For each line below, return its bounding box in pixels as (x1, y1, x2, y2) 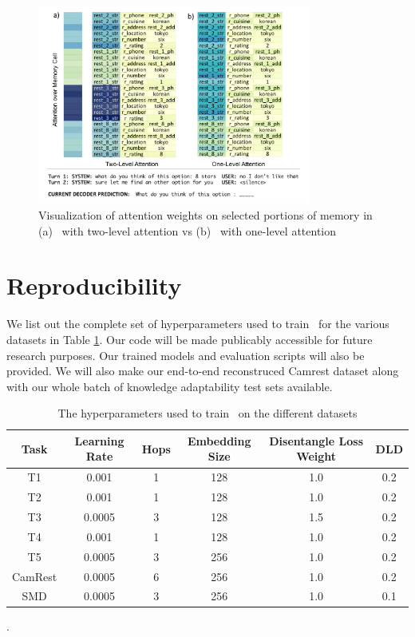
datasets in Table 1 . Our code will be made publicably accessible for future (6, 330, 373, 347)
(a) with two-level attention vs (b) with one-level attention (38, 222, 337, 239)
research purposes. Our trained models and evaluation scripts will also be (6, 346, 365, 363)
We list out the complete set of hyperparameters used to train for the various (6, 315, 389, 332)
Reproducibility (6, 269, 182, 302)
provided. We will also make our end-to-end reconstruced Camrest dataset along (6, 362, 399, 379)
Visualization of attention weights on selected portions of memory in (38, 207, 373, 224)
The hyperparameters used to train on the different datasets (57, 405, 358, 421)
